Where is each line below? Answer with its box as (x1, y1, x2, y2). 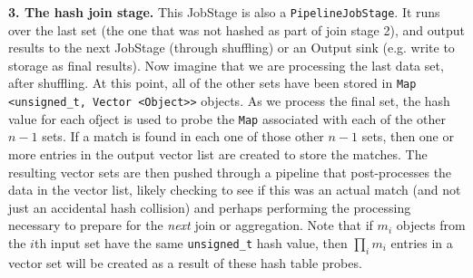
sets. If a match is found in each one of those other (42, 127, 324, 146)
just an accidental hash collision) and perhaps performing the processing (8, 197, 411, 216)
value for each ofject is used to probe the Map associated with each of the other (8, 109, 446, 128)
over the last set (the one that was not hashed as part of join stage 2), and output (8, 20, 465, 39)
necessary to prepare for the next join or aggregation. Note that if (8, 216, 373, 235)
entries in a (390, 233, 453, 252)
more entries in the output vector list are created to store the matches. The (8, 145, 428, 163)
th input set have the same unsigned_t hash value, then (34, 233, 348, 252)
